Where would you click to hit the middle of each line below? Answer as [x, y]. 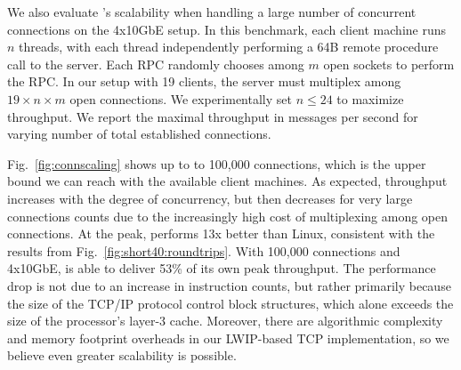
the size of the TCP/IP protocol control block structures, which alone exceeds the [230, 303]
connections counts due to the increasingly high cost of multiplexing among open [228, 216]
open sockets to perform [389, 64]
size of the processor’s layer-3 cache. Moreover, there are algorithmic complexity [225, 321]
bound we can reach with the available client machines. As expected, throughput [227, 181]
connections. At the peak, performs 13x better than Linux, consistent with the [221, 233]
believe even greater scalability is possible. [122, 355]
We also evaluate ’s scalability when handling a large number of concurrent [212, 12]
